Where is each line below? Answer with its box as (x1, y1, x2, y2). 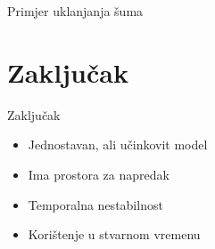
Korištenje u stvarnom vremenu (28, 225, 201, 244)
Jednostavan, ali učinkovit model (28, 135, 208, 154)
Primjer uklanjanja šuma (7, 2, 144, 20)
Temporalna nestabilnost (28, 195, 163, 213)
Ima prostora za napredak (28, 165, 170, 183)
